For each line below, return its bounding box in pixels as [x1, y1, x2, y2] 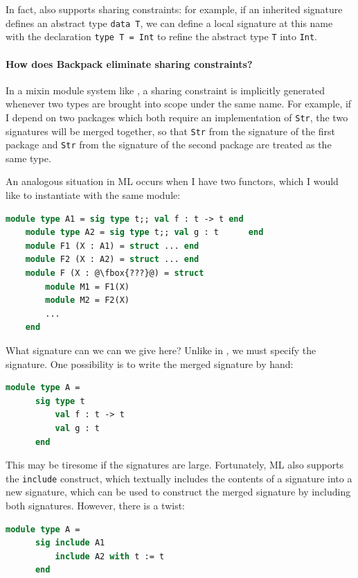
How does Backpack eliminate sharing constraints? [6, 56, 253, 71]
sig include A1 [35, 538, 105, 548]
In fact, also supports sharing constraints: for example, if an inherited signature [6, 2, 343, 16]
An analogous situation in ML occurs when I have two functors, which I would [6, 174, 339, 189]
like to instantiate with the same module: [6, 188, 181, 202]
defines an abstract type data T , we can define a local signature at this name [6, 15, 333, 30]
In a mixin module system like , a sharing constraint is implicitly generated [6, 82, 325, 97]
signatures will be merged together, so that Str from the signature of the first [6, 123, 335, 138]
